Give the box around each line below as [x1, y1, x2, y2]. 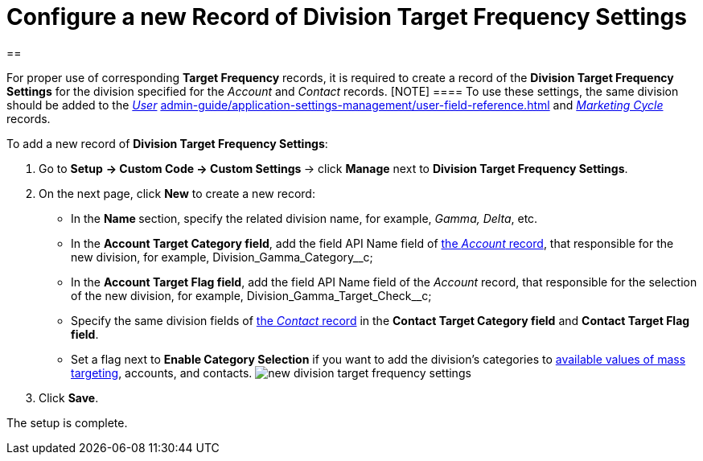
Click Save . [39, 390, 99, 405]
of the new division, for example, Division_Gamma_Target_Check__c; [71, 288, 432, 303]
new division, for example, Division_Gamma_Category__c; [71, 249, 373, 264]
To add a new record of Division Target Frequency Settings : [6, 136, 328, 150]
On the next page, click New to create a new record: [39, 186, 315, 200]
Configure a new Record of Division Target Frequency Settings [6, 3, 687, 31]
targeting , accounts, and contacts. [71, 365, 253, 380]
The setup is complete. [6, 415, 128, 430]
